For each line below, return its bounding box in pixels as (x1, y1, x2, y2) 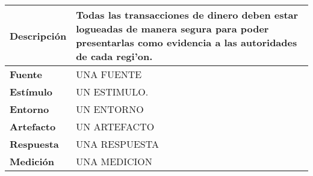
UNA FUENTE (76, 67, 142, 81)
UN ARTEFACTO (76, 120, 155, 133)
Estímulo (10, 85, 52, 99)
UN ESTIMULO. (76, 85, 149, 99)
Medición (10, 154, 54, 168)
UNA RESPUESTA (76, 137, 159, 151)
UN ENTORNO (76, 102, 144, 116)
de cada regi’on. (76, 49, 153, 63)
